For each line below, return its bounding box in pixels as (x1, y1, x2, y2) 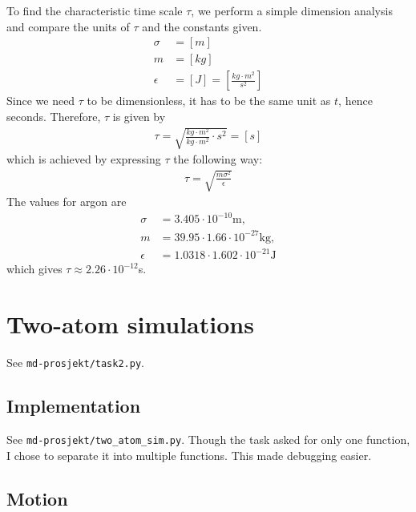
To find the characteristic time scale (6, 2, 183, 18)
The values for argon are (6, 193, 127, 210)
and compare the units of (6, 18, 130, 34)
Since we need (6, 92, 75, 109)
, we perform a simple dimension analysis (191, 2, 393, 18)
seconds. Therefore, (6, 107, 101, 124)
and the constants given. (142, 18, 262, 34)
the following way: (173, 151, 263, 167)
